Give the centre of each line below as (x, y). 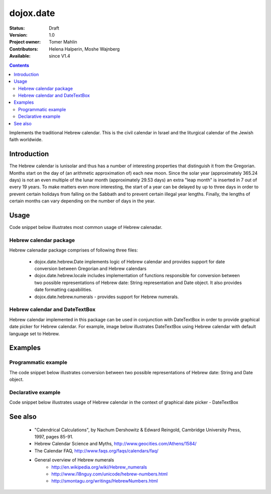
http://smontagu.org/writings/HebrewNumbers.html (105, 481)
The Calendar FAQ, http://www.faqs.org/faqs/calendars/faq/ (96, 450)
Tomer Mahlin (63, 42)
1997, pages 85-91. (54, 437)
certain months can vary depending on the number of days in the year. (82, 201)
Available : (20, 56)
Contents (19, 65)
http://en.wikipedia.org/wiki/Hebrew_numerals (99, 467)
